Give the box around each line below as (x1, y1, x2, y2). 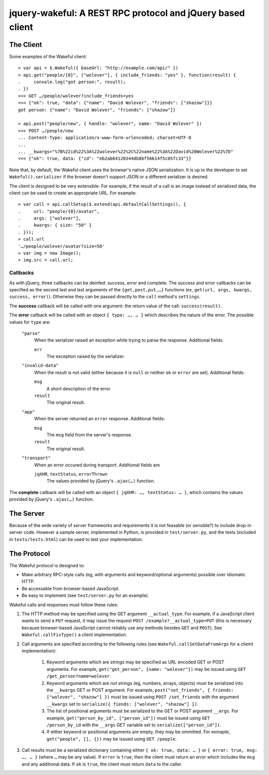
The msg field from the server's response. (46, 431, 133, 438)
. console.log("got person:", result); (18, 79, 126, 85)
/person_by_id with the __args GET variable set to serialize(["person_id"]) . (46, 722, 222, 728)
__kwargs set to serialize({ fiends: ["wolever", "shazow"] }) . (46, 701, 199, 707)
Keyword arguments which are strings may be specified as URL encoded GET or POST (46, 659, 225, 665)
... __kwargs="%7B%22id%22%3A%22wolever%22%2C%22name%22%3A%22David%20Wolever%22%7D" (18, 148, 234, 154)
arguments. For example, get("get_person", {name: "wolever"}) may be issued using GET (46, 666, 246, 672)
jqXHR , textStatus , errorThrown (34, 471, 108, 477)
